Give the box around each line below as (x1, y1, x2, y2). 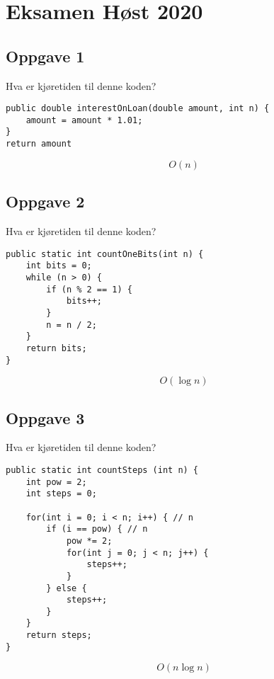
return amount (6, 139, 72, 149)
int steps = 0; (25, 489, 97, 499)
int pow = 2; (25, 477, 87, 487)
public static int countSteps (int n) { (6, 464, 199, 475)
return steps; (25, 630, 92, 641)
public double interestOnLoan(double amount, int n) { (6, 103, 270, 114)
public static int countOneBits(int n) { (6, 249, 204, 259)
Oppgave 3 (6, 406, 85, 428)
